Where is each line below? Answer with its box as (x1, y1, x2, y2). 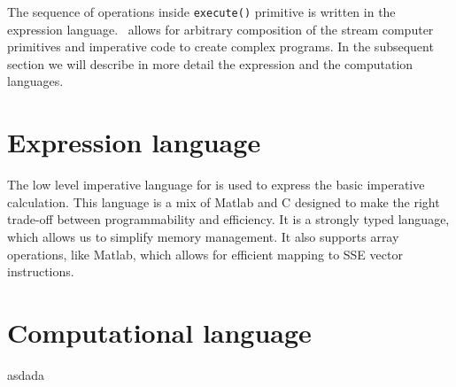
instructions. (7, 262, 74, 281)
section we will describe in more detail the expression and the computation (7, 54, 413, 73)
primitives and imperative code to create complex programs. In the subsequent (7, 37, 434, 56)
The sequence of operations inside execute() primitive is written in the (7, 3, 396, 20)
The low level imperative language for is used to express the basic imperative (7, 175, 425, 194)
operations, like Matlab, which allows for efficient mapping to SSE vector (7, 244, 403, 263)
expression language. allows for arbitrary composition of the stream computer (7, 19, 434, 38)
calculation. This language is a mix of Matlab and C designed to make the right (7, 192, 440, 211)
